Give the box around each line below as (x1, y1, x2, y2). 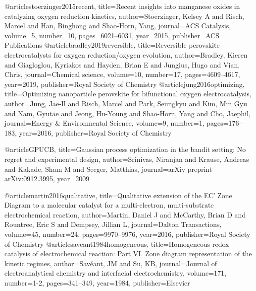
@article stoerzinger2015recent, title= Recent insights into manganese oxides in (4, 1, 240, 11)
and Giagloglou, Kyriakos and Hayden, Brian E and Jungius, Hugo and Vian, (4, 59, 240, 70)
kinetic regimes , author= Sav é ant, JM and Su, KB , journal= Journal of (4, 258, 217, 268)
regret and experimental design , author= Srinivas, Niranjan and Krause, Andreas (4, 153, 249, 164)
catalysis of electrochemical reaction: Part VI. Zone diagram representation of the (4, 248, 252, 259)
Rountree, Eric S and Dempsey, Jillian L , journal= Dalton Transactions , (4, 219, 222, 229)
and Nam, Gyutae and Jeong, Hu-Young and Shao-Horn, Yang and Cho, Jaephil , (4, 108, 251, 118)
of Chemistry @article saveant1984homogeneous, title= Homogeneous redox (4, 238, 229, 249)
